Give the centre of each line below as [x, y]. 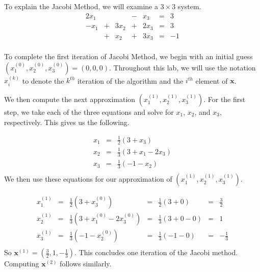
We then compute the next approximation [70, 99]
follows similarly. [86, 264]
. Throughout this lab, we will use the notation [183, 67]
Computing [22, 264]
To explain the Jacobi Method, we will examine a [81, 6]
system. [189, 6]
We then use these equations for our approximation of [88, 179]
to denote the [43, 80]
